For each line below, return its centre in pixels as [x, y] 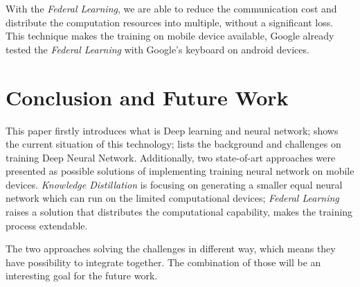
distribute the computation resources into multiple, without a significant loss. [170, 22]
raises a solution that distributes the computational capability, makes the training [179, 212]
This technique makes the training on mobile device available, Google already [170, 36]
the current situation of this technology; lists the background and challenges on [173, 144]
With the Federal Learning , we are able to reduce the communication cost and [171, 8]
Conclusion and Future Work [147, 97]
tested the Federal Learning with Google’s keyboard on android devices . [157, 49]
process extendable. [47, 225]
